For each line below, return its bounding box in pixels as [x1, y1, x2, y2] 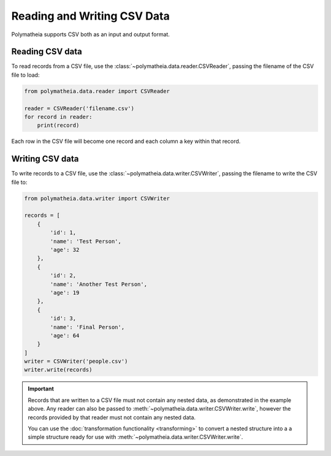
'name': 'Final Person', [50, 324, 125, 330]
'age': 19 [50, 289, 80, 296]
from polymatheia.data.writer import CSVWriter [24, 195, 170, 202]
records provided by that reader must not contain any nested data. [28, 414, 196, 421]
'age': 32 [50, 246, 80, 253]
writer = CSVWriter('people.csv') [24, 358, 128, 365]
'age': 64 [50, 332, 80, 339]
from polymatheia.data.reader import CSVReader [24, 88, 170, 94]
